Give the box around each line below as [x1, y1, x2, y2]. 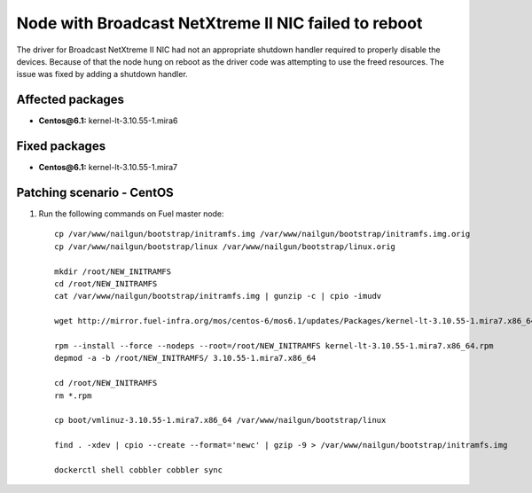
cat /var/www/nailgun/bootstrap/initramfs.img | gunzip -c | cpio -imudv [54, 291, 382, 301]
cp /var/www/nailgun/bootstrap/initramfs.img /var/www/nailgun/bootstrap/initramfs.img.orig [54, 229, 471, 239]
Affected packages [16, 92, 124, 107]
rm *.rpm [54, 390, 92, 401]
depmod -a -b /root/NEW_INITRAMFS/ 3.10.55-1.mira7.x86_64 [54, 353, 317, 364]
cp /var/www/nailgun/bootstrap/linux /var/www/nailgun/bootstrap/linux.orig [54, 241, 396, 252]
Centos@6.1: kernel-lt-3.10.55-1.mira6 [38, 115, 178, 126]
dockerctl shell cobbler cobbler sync [54, 465, 223, 474]
